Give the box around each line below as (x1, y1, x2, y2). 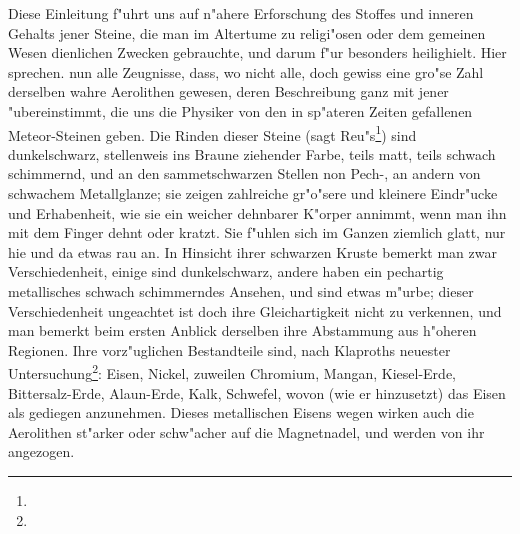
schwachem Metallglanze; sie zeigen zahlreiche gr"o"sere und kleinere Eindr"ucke (8, 183, 498, 203)
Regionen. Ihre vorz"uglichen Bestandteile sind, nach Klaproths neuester (8, 339, 451, 360)
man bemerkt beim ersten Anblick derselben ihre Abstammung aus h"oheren (8, 320, 477, 341)
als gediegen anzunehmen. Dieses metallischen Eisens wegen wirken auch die (8, 402, 474, 423)
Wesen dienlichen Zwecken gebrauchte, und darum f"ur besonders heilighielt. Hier (8, 42, 507, 63)
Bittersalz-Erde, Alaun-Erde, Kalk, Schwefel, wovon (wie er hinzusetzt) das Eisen (8, 382, 506, 403)
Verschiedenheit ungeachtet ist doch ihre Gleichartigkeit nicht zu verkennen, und (8, 300, 502, 321)
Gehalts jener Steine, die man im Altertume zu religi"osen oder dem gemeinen (8, 22, 486, 43)
